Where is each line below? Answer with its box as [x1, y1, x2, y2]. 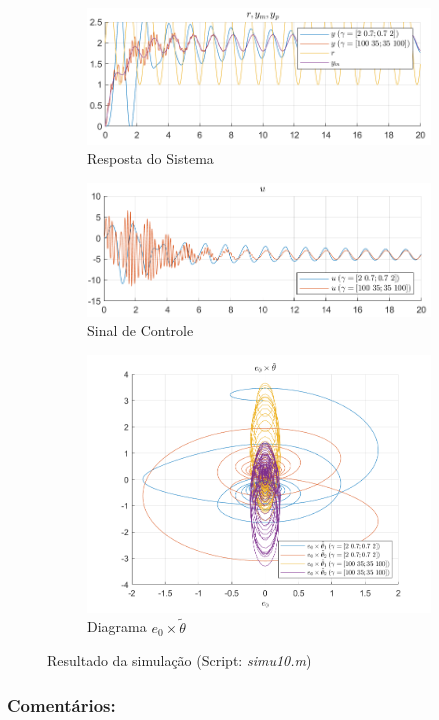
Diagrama [87, 616, 147, 637]
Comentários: [7, 692, 116, 717]
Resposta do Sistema [87, 148, 214, 169]
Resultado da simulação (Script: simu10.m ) [47, 650, 312, 671]
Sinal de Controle [87, 320, 194, 341]
